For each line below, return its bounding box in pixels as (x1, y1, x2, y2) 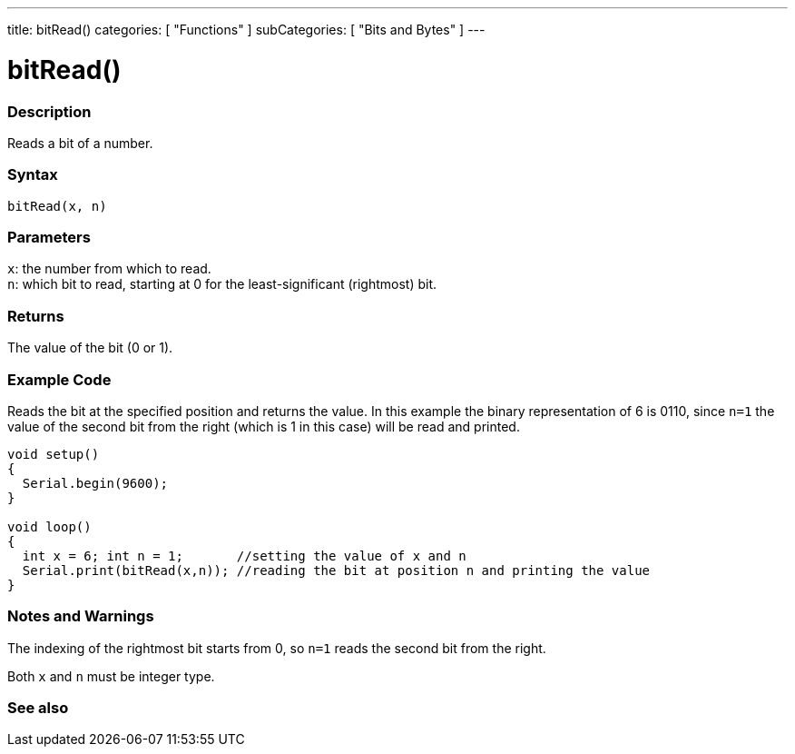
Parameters (7, 228, 91, 246)
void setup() (7, 446, 100, 461)
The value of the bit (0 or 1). (7, 340, 173, 356)
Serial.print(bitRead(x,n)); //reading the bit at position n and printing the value (22, 562, 651, 578)
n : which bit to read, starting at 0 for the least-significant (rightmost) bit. (7, 276, 437, 293)
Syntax (7, 165, 58, 184)
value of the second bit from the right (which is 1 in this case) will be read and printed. (7, 418, 520, 434)
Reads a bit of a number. (7, 134, 153, 151)
